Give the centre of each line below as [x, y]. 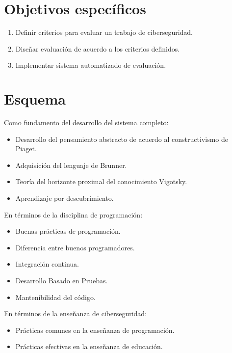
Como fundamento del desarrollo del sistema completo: [86, 122]
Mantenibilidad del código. [55, 297]
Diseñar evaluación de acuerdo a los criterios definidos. [98, 48]
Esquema [35, 99]
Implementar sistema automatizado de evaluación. [91, 65]
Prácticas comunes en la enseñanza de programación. [95, 330]
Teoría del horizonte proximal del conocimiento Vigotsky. [101, 181]
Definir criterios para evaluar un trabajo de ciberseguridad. [104, 32]
